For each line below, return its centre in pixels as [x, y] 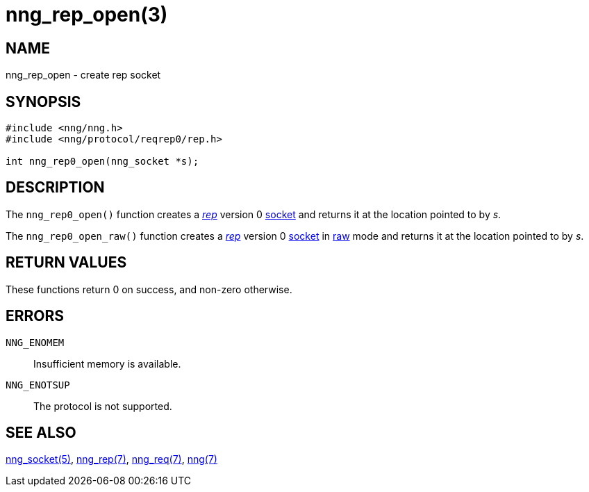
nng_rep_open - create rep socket [83, 75]
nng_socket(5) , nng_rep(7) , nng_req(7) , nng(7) [111, 459]
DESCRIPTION [55, 188]
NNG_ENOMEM [35, 342]
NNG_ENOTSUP [38, 385]
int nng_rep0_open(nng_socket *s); [102, 162]
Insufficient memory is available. [107, 363]
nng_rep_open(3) [87, 15]
